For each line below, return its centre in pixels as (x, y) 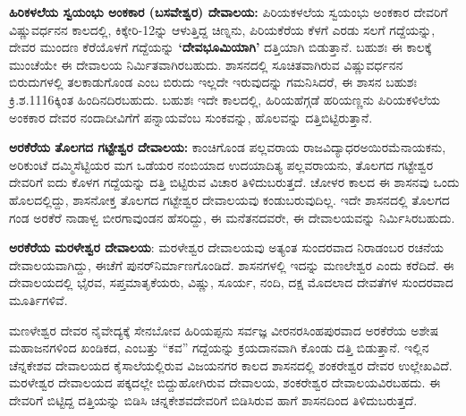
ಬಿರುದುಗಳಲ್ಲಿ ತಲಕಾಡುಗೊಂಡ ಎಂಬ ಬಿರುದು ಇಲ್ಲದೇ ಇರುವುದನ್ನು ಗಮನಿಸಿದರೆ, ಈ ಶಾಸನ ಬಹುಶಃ (213, 82)
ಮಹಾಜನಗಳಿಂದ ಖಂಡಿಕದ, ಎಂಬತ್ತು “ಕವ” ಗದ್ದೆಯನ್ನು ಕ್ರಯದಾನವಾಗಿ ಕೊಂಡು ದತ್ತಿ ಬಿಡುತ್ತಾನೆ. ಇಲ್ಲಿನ (219, 348)
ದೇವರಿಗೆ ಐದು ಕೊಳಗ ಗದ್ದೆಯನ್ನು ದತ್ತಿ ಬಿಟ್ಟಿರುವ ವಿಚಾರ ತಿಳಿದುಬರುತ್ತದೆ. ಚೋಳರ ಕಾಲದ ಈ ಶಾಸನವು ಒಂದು (234, 182)
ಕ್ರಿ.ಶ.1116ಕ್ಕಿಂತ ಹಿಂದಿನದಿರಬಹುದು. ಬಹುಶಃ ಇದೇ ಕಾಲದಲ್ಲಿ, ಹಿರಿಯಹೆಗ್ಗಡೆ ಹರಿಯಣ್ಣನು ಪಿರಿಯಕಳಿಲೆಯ (225, 99)
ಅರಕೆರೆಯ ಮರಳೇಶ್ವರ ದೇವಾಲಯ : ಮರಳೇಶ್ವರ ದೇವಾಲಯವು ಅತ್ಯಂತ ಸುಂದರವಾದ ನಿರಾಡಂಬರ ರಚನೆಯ (226, 247)
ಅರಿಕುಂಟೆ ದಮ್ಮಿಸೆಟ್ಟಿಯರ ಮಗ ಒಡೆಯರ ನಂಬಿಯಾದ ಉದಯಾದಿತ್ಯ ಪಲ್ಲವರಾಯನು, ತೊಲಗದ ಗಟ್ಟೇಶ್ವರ (221, 164)
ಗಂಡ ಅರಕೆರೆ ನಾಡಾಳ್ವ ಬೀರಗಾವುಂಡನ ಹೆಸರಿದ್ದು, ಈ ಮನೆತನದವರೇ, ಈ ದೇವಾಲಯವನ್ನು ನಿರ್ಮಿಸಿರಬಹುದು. (232, 217)
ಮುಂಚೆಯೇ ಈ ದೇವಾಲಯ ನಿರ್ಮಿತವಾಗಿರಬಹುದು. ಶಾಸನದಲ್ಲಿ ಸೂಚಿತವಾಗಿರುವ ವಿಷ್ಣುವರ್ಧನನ (206, 64)
